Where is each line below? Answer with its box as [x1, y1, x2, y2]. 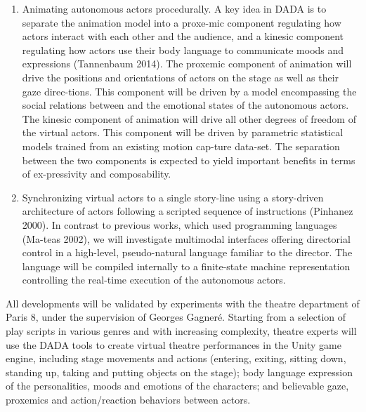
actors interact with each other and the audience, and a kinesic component [22, 29, 344, 44]
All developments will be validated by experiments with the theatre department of [6, 295, 360, 310]
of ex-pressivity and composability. [22, 166, 171, 181]
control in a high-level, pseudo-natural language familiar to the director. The [22, 245, 353, 260]
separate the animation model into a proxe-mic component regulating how [22, 15, 341, 29]
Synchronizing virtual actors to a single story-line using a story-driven [22, 190, 324, 204]
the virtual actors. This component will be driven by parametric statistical [22, 125, 344, 140]
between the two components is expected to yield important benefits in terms [22, 152, 355, 167]
